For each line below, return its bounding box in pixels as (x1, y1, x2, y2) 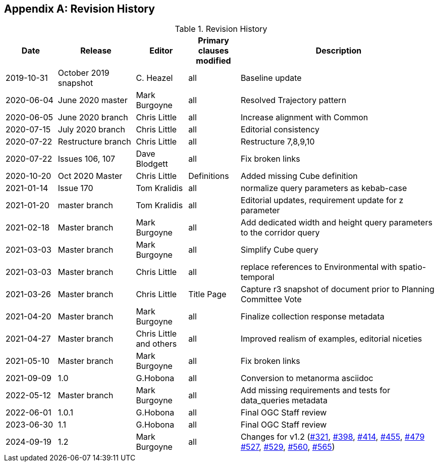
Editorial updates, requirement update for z (240, 195, 404, 206)
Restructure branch (58, 136, 131, 147)
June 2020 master (58, 95, 128, 106)
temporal (240, 272, 275, 283)
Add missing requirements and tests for (240, 385, 391, 396)
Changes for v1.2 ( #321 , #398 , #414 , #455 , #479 (240, 432, 425, 442)
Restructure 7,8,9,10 (240, 136, 315, 147)
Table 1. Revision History (175, 24, 267, 34)
